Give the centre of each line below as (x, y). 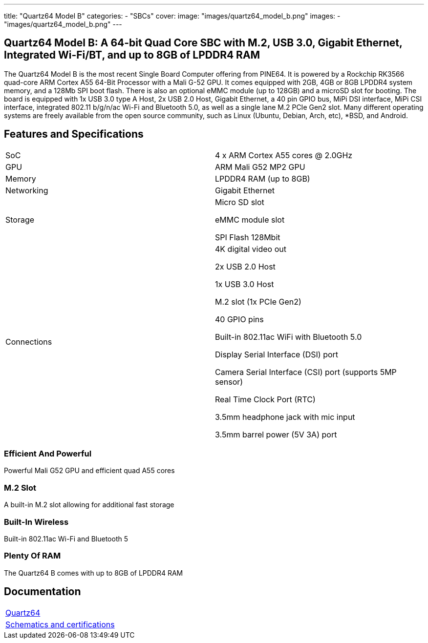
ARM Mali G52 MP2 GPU (260, 167)
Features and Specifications (74, 134)
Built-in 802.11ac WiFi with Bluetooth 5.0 (289, 337)
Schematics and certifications (60, 624)
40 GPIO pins (239, 319)
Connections (29, 342)
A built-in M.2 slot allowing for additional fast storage (89, 505)
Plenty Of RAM (32, 556)
